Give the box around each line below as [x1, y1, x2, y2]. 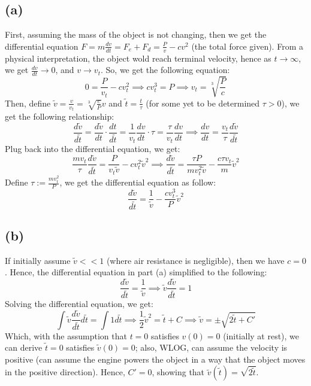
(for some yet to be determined [146, 96, 260, 109]
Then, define [5, 96, 51, 109]
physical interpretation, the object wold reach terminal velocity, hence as [5, 51, 271, 64]
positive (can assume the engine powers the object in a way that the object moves [5, 352, 306, 365]
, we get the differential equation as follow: [59, 176, 216, 189]
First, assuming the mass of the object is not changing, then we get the [5, 28, 267, 41]
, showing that [152, 366, 205, 378]
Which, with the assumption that [5, 329, 127, 342]
